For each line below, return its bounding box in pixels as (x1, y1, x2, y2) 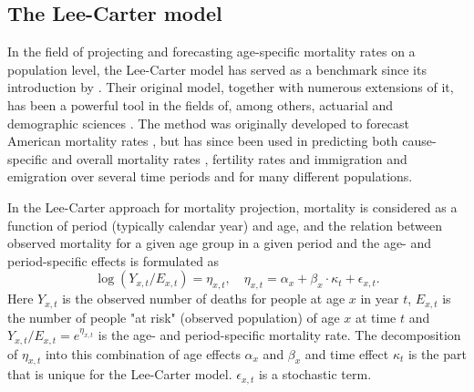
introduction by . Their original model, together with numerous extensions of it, (7, 77, 454, 97)
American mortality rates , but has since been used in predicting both (7, 131, 398, 150)
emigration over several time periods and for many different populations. (7, 167, 413, 186)
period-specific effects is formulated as (7, 251, 220, 270)
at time (355, 307, 397, 326)
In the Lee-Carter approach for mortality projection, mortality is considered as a (7, 197, 458, 216)
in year (360, 289, 399, 308)
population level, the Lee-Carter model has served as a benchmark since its (7, 59, 427, 78)
